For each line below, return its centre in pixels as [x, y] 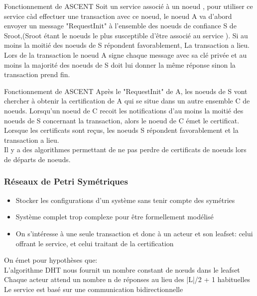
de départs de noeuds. [37, 159]
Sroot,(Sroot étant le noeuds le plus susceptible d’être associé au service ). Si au [126, 35]
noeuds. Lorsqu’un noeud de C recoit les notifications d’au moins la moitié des [124, 110]
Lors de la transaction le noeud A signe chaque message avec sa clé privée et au [126, 54]
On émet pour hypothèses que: [51, 260]
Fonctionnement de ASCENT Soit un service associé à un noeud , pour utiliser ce [128, 6]
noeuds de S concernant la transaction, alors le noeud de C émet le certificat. [122, 120]
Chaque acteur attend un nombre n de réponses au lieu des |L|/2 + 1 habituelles [127, 279]
